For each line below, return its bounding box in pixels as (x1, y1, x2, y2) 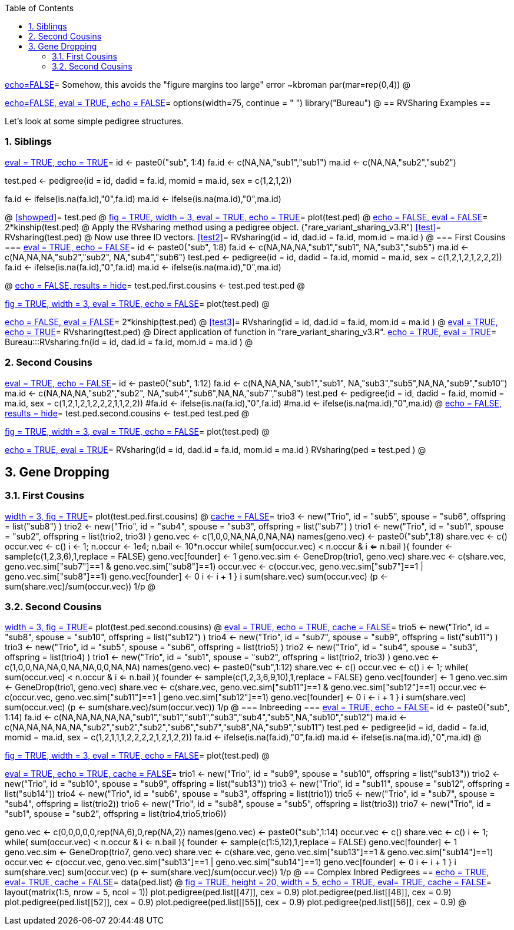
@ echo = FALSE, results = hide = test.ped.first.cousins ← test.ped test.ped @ (5, 280, 305, 290)
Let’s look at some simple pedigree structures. (5, 116, 184, 126)
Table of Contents (5, 3, 74, 13)
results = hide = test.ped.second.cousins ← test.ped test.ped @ (5, 408, 250, 418)
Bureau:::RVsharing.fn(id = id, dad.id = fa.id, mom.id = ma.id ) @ (5, 336, 253, 347)
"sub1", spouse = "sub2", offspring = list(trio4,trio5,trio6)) (5, 809, 227, 819)
